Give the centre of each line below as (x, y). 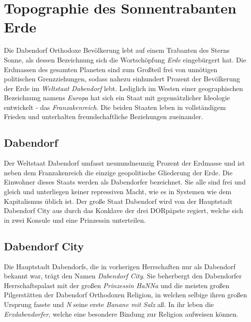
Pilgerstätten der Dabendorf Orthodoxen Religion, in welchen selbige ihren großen (125, 295)
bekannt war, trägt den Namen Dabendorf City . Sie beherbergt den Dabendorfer (123, 276)
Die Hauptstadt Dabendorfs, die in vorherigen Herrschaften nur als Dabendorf (120, 266)
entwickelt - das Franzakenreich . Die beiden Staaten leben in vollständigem (115, 107)
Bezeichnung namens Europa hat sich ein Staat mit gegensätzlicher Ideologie (117, 98)
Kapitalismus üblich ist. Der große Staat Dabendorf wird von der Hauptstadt (118, 201)
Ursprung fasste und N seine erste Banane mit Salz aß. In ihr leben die (109, 304)
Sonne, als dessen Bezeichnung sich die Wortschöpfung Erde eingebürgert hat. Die (125, 59)
